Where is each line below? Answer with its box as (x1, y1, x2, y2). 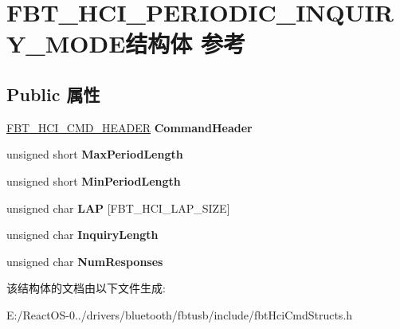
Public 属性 (6, 81, 100, 106)
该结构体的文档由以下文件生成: (6, 280, 166, 296)
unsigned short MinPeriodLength (6, 172, 181, 189)
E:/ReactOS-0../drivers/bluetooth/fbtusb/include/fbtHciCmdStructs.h (6, 306, 353, 323)
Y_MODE (6, 27, 126, 60)
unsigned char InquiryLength (6, 226, 159, 243)
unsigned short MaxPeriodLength (6, 146, 183, 163)
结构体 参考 (125, 27, 246, 60)
